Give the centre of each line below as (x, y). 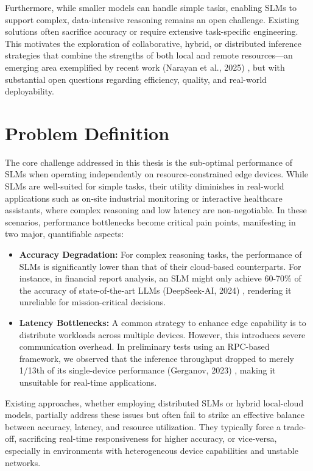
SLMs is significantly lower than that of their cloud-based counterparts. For (160, 266)
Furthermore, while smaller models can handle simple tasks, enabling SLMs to (151, 7)
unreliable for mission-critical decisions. (93, 302)
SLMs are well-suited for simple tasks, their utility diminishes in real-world (145, 186)
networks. (23, 462)
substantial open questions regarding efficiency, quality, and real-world (136, 79)
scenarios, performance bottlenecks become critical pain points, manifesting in (150, 221)
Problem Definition (87, 133)
